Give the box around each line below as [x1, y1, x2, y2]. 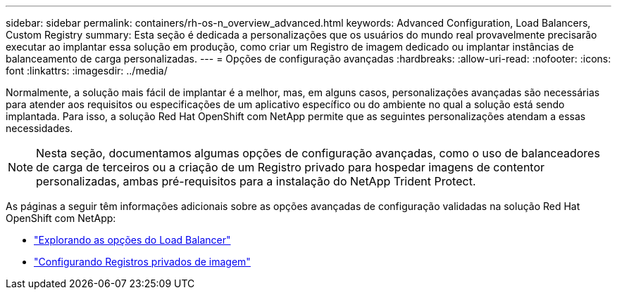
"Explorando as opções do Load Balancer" [34, 234, 231, 246]
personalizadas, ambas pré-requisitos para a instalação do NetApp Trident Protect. [36, 174, 476, 188]
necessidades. [6, 122, 73, 134]
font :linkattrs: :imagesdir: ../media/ [6, 65, 168, 77]
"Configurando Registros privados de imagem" [34, 256, 251, 268]
